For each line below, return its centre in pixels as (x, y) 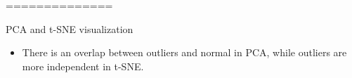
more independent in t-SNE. (83, 66)
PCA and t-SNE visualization (70, 28)
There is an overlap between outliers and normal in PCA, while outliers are (184, 52)
